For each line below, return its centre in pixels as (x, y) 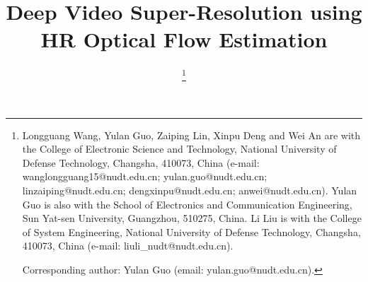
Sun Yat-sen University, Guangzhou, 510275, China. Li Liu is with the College (192, 218)
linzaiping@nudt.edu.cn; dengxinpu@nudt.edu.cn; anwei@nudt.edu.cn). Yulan (190, 190)
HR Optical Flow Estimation (184, 39)
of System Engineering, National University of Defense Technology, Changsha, (191, 231)
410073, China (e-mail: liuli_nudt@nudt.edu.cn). (128, 246)
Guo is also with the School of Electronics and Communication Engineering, (187, 204)
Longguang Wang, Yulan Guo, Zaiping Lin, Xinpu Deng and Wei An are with (191, 135)
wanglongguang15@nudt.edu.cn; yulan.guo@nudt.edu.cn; (145, 176)
